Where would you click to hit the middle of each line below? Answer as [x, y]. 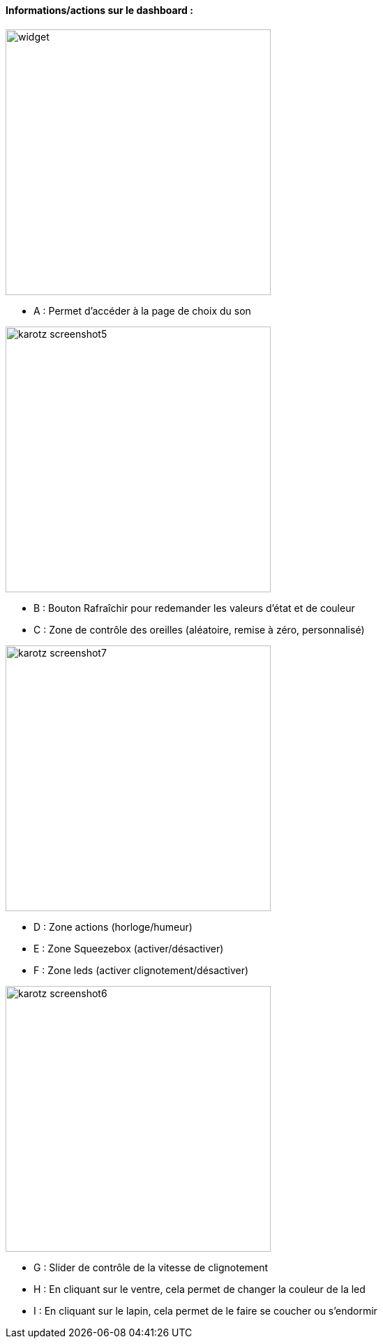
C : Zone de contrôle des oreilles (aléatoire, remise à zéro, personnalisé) [199, 629]
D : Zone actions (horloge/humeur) [113, 927]
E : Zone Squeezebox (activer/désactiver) [129, 948]
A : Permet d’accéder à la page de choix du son [142, 310]
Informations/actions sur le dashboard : [99, 10]
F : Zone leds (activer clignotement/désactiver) [141, 970]
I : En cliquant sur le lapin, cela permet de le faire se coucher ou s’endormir [205, 1310]
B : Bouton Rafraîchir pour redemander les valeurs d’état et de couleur [194, 608]
